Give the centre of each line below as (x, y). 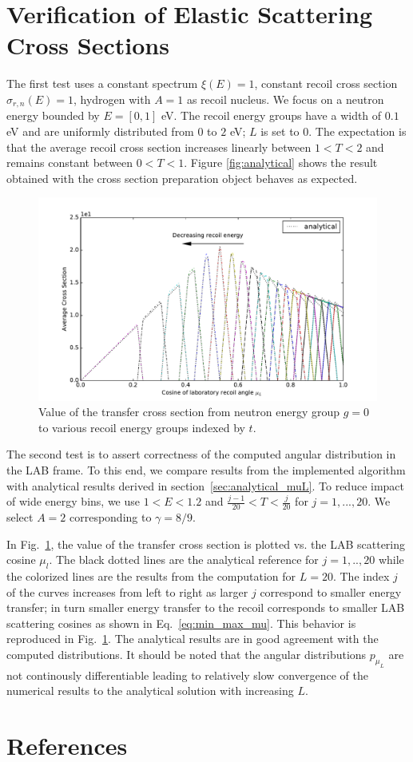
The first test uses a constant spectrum (102, 83)
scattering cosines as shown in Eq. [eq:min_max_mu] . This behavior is (181, 623)
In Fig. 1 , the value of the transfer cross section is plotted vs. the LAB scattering (206, 544)
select (20, 516)
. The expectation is (357, 131)
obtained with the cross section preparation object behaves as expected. (182, 178)
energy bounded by (53, 115)
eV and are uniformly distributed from (100, 131)
